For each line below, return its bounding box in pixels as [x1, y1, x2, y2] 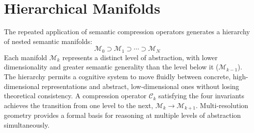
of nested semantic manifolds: [4, 36, 92, 46]
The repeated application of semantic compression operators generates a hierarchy [4, 26, 250, 37]
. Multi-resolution [196, 100, 249, 110]
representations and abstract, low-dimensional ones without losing [42, 81, 239, 91]
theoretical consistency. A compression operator [4, 90, 147, 101]
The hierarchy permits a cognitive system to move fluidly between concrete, [4, 71, 231, 81]
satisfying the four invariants [158, 90, 245, 101]
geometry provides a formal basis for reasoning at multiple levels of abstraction [4, 110, 241, 120]
